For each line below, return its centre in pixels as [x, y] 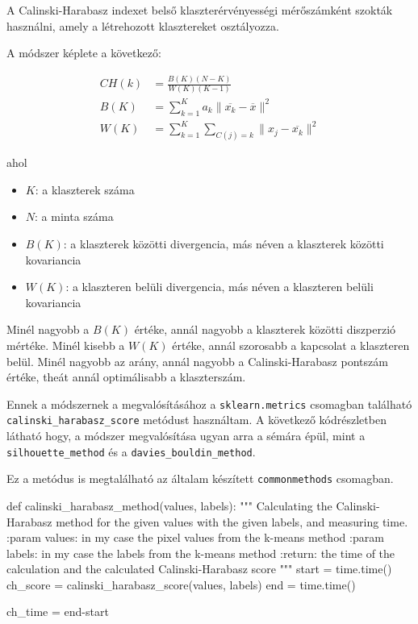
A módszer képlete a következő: [84, 53]
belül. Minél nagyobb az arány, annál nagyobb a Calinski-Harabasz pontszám [197, 361]
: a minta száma [74, 216]
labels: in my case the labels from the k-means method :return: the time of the [201, 553]
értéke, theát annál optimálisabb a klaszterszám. [126, 377]
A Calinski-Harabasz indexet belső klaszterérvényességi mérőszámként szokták [200, 10]
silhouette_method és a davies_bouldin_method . [131, 451]
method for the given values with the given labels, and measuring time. [232, 521]
